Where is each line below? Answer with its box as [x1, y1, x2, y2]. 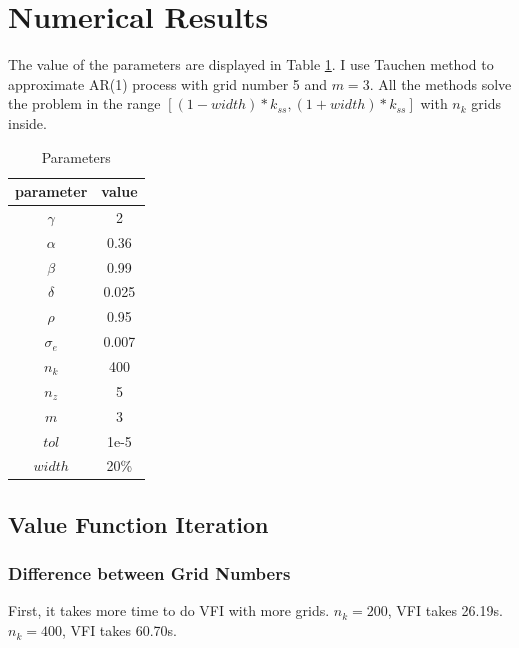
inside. [8, 112, 47, 133]
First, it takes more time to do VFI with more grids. [8, 600, 330, 621]
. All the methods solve [369, 73, 512, 94]
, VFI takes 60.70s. [61, 620, 178, 641]
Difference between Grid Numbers [8, 561, 291, 586]
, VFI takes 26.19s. [387, 600, 503, 621]
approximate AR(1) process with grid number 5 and [8, 73, 328, 94]
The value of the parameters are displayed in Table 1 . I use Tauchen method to [8, 54, 494, 75]
